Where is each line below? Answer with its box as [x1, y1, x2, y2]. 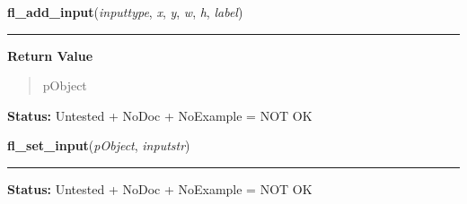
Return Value [7, 46, 93, 64]
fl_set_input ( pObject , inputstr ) [7, 136, 190, 155]
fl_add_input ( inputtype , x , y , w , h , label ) [7, 3, 243, 21]
